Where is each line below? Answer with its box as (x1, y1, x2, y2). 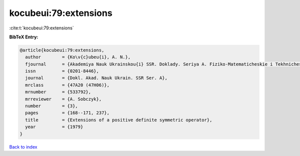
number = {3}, (25, 103, 78, 109)
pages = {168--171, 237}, (25, 110, 110, 116)
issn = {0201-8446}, (25, 68, 99, 74)
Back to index (9, 144, 37, 150)
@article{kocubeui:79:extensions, (19, 47, 104, 53)
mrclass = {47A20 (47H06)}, (25, 82, 110, 88)
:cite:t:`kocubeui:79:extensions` (9, 25, 74, 31)
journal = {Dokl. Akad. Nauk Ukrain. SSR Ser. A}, (25, 75, 167, 81)
